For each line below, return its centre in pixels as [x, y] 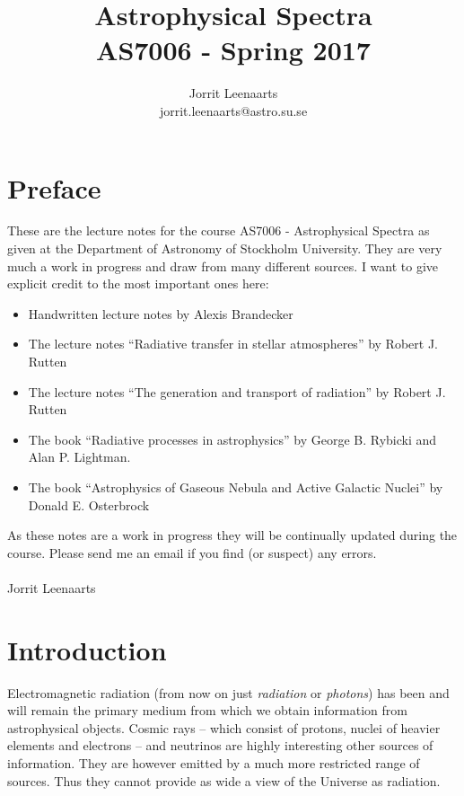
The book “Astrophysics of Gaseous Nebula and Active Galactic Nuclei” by [236, 486]
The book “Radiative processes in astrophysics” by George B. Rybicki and [232, 439]
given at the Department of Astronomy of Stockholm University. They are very [225, 248]
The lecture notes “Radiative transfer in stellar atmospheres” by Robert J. [233, 344]
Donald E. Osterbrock [89, 504]
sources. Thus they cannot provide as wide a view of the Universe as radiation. [224, 780]
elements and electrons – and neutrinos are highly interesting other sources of [220, 745]
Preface [54, 187]
